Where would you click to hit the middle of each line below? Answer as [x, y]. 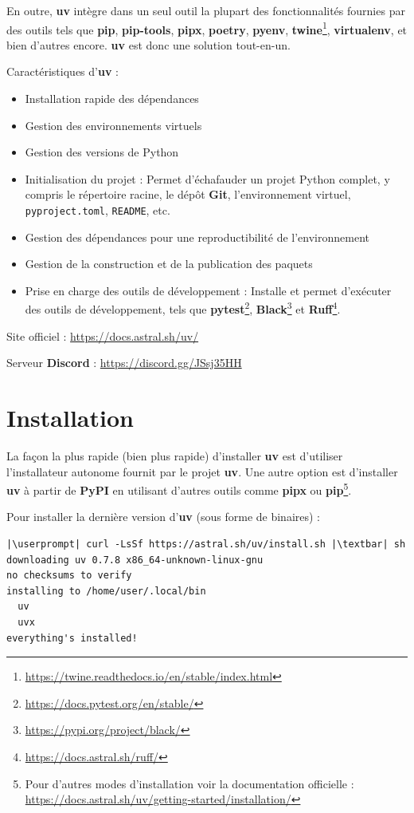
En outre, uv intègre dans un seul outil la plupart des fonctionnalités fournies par [206, 10]
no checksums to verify [69, 576]
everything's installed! [72, 638]
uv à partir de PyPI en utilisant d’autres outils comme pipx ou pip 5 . [179, 489]
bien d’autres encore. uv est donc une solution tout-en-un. [148, 44]
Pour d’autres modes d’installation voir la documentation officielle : [189, 783]
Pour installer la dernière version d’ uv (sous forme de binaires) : [163, 517]
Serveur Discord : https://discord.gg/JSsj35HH [124, 363]
